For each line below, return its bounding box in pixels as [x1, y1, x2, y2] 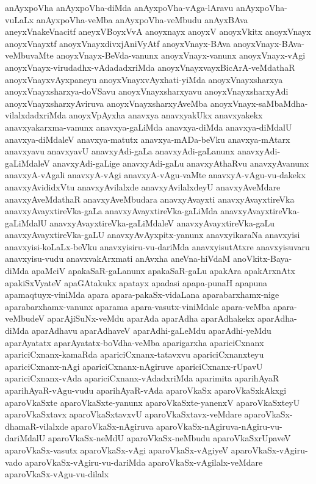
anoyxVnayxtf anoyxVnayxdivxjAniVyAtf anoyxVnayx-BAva [5, 37, 231, 49]
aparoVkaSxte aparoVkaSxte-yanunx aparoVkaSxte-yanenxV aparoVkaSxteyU [5, 396, 300, 408]
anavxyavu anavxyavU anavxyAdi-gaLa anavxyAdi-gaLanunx [5, 145, 235, 157]
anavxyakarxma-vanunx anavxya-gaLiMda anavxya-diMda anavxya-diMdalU [5, 120, 292, 133]
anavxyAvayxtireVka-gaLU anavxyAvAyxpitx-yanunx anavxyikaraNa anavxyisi [5, 228, 300, 241]
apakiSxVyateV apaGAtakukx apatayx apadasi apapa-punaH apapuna [5, 276, 267, 289]
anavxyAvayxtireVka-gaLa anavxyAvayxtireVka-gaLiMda [5, 204, 218, 217]
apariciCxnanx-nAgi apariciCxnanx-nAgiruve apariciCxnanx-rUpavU [5, 359, 263, 372]
